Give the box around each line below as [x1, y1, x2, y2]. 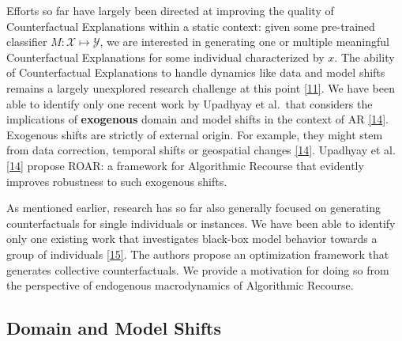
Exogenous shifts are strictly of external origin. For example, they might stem [6, 126, 383, 142]
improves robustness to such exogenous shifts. [6, 172, 227, 189]
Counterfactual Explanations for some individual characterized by [6, 48, 325, 65]
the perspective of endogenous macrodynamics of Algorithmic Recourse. [6, 277, 354, 294]
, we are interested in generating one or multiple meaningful [100, 33, 389, 50]
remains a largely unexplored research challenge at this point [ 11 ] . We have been [6, 79, 396, 96]
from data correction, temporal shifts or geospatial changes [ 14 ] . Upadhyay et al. [6, 142, 396, 158]
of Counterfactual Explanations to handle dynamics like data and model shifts [6, 64, 385, 81]
